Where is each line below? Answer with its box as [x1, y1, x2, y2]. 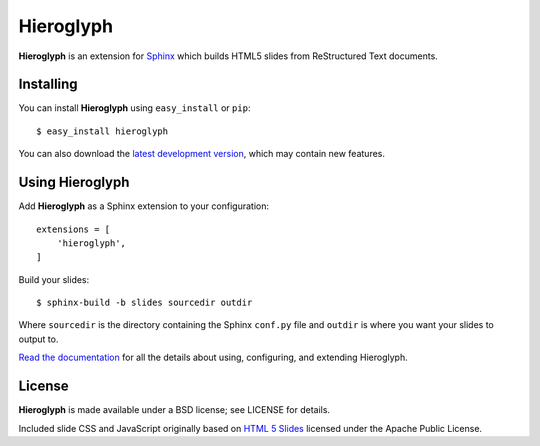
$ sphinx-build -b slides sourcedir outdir [36, 297, 253, 309]
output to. [18, 333, 59, 345]
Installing [18, 76, 79, 93]
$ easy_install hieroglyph [36, 125, 169, 137]
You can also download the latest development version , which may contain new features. [18, 148, 385, 160]
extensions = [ [36, 223, 111, 235]
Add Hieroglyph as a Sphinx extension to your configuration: [18, 200, 270, 212]
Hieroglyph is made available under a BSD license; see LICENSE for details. [18, 404, 330, 416]
